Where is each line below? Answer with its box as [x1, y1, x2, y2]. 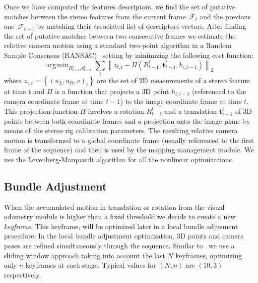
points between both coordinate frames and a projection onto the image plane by [4, 115, 251, 126]
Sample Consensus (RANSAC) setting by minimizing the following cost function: [4, 49, 254, 60]
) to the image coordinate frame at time [120, 96, 242, 106]
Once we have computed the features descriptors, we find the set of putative [4, 1, 235, 11]
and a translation [164, 105, 217, 116]
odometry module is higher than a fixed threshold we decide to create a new [4, 211, 236, 222]
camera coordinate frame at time [4, 96, 104, 106]
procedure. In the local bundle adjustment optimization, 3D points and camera [4, 231, 244, 241]
